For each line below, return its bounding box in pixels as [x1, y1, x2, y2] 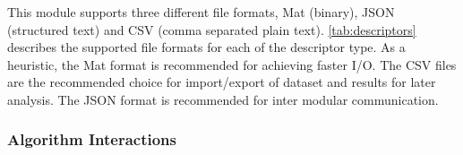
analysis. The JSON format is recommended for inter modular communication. [7, 90, 439, 108]
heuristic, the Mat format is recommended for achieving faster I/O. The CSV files [7, 55, 457, 73]
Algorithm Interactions [7, 128, 176, 151]
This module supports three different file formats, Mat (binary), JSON [7, 3, 395, 21]
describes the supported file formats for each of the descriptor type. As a [7, 38, 406, 56]
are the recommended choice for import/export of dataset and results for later [7, 73, 436, 91]
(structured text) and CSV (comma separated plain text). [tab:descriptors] [7, 20, 416, 39]
